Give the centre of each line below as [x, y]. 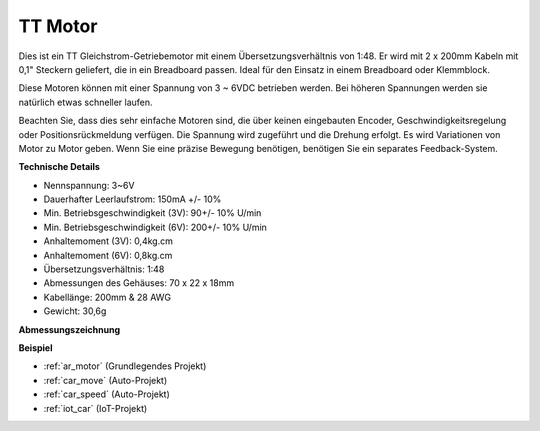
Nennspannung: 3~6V [89, 185]
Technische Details [59, 167]
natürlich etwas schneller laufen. [86, 102]
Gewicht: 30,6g [75, 311]
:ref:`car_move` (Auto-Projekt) [105, 380]
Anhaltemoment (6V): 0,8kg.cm [108, 255]
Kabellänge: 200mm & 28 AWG [107, 297]
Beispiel [35, 347]
